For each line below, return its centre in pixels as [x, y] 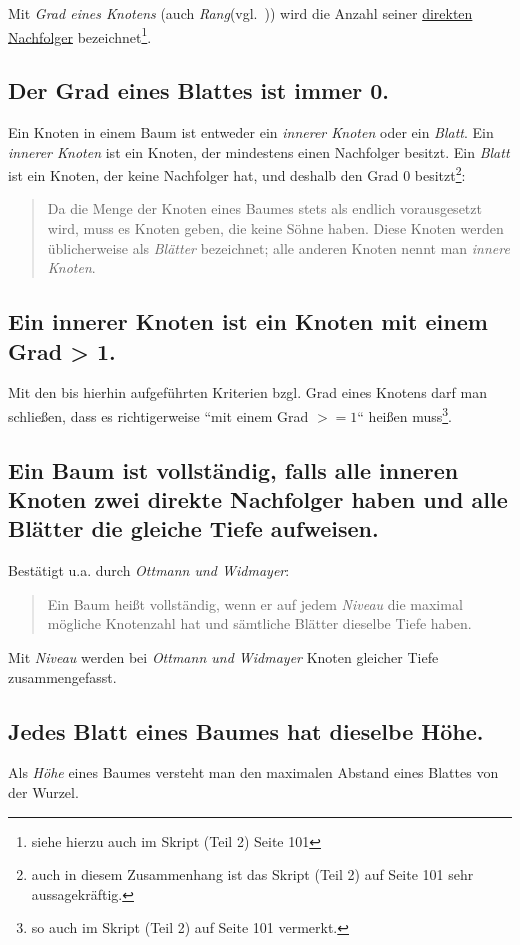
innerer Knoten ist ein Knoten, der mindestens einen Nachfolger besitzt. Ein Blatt [259, 151]
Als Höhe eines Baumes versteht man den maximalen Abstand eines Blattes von [253, 772]
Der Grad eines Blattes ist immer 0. [199, 90]
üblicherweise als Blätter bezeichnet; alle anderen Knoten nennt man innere [278, 247]
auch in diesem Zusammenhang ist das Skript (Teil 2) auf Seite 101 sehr [252, 874]
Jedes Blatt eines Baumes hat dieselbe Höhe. [246, 730]
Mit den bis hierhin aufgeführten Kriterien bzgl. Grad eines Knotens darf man [247, 392]
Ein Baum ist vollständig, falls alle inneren [233, 469]
